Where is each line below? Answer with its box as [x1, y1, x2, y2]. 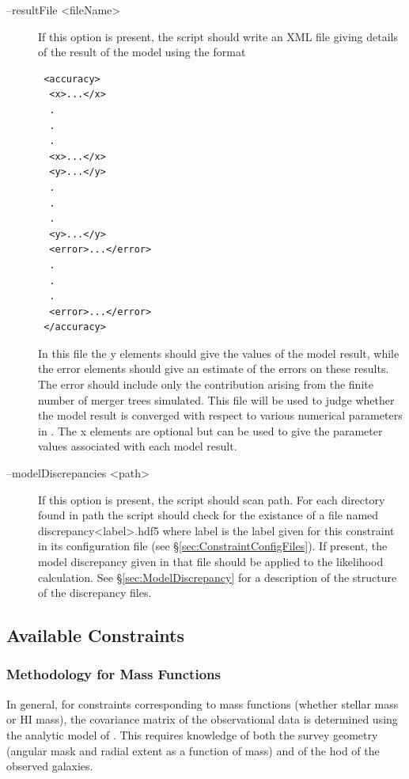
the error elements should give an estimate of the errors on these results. [38, 360, 389, 377]
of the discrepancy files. [38, 584, 152, 601]
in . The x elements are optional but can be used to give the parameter [38, 422, 383, 439]
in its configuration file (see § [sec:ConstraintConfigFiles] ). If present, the [38, 538, 388, 554]
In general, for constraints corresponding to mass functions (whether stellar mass [6, 695, 399, 712]
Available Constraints [6, 623, 184, 648]
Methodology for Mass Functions [6, 664, 221, 684]
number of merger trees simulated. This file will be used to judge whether [38, 391, 395, 408]
